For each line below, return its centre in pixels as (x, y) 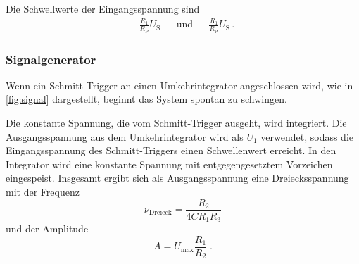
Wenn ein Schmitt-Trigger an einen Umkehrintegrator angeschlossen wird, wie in (179, 85)
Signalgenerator (51, 59)
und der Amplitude (47, 228)
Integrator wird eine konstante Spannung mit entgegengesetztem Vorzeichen (169, 164)
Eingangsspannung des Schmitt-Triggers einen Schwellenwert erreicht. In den (171, 150)
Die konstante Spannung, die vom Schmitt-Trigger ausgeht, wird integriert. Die (176, 122)
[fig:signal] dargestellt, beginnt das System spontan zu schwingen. (146, 99)
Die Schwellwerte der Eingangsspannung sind (103, 8)
